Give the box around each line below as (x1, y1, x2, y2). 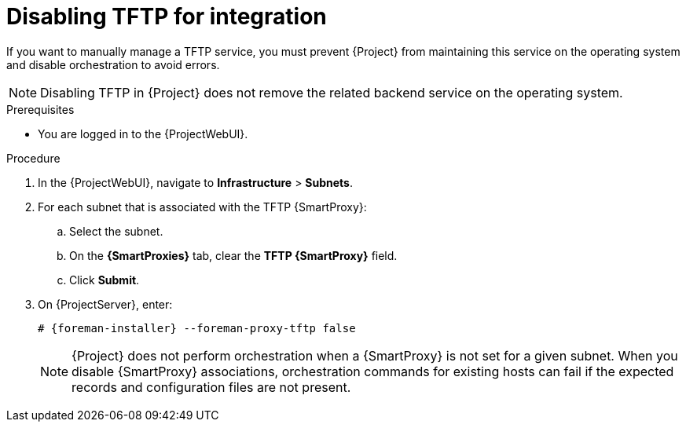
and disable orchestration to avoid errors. (6, 57, 220, 71)
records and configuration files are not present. (72, 379, 351, 395)
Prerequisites (6, 102, 75, 116)
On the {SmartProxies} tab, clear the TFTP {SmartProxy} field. (69, 248, 398, 262)
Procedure (6, 151, 61, 165)
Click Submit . (69, 273, 140, 287)
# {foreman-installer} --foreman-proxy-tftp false (38, 321, 356, 335)
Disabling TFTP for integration (6, 3, 327, 30)
